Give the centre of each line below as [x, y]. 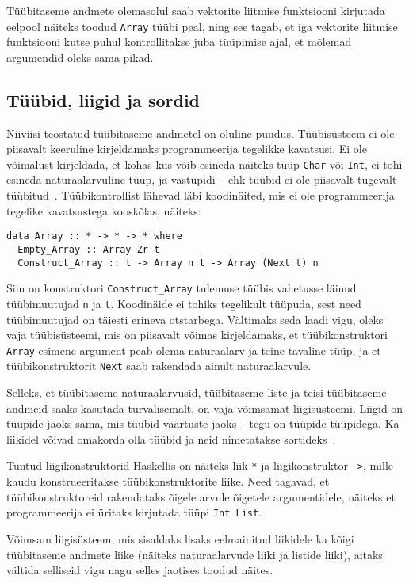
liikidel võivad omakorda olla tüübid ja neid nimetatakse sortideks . [171, 438]
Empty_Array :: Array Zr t [89, 249]
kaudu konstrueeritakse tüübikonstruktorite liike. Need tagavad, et [168, 481]
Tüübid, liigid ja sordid [103, 99]
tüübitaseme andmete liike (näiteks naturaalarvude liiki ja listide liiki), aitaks [195, 554]
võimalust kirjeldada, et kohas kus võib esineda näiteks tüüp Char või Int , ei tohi [204, 164]
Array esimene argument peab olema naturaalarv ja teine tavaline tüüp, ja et [194, 350]
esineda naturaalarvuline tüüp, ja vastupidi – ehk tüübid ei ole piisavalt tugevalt [202, 179]
